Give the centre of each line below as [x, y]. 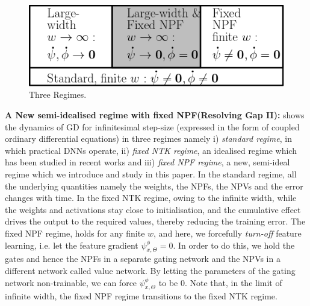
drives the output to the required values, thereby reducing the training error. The [155, 221]
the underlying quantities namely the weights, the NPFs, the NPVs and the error [154, 186]
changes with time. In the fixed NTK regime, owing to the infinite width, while [151, 198]
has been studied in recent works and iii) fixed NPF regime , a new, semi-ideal [147, 162]
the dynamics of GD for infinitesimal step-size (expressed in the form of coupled [152, 126]
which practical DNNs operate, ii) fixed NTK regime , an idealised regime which [151, 150]
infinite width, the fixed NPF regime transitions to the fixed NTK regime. [141, 296]
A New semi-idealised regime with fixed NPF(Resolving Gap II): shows [155, 114]
